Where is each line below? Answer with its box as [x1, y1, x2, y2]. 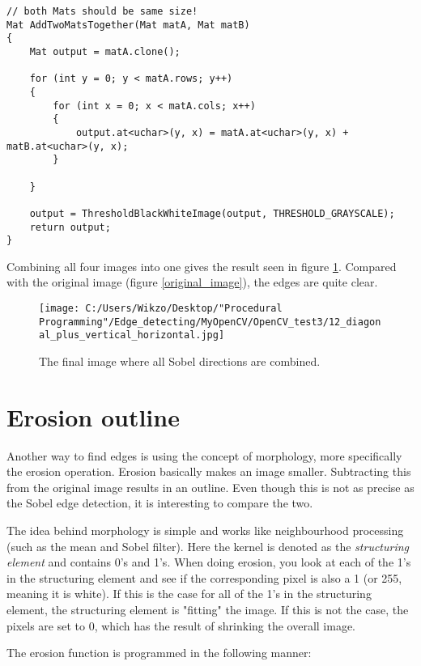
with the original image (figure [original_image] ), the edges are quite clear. [6, 274, 378, 291]
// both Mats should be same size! [6, 6, 198, 17]
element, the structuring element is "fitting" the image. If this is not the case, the [6, 601, 409, 618]
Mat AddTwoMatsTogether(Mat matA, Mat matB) [6, 19, 250, 31]
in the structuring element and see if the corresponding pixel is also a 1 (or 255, [6, 569, 402, 586]
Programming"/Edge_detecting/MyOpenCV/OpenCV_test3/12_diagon [39, 316, 381, 328]
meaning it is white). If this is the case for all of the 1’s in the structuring [6, 585, 372, 602]
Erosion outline [6, 400, 180, 433]
